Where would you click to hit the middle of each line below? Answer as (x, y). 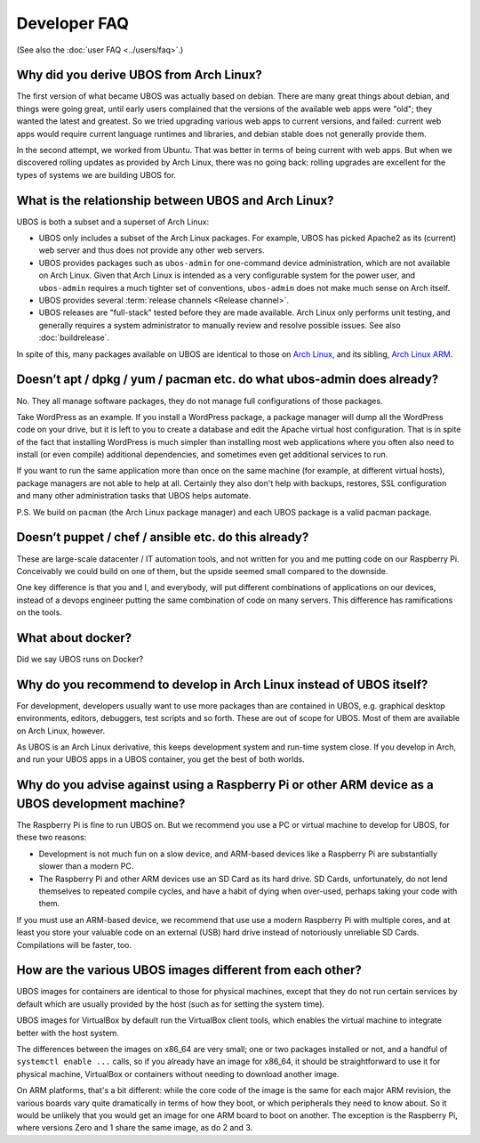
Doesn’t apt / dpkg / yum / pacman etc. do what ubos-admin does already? (228, 380)
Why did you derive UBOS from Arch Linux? (139, 75)
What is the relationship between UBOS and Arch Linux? (175, 200)
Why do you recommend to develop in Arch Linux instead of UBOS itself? (222, 684)
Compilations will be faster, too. (74, 944)
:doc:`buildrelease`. (74, 337)
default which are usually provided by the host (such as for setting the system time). (170, 1004)
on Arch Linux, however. (61, 731)
